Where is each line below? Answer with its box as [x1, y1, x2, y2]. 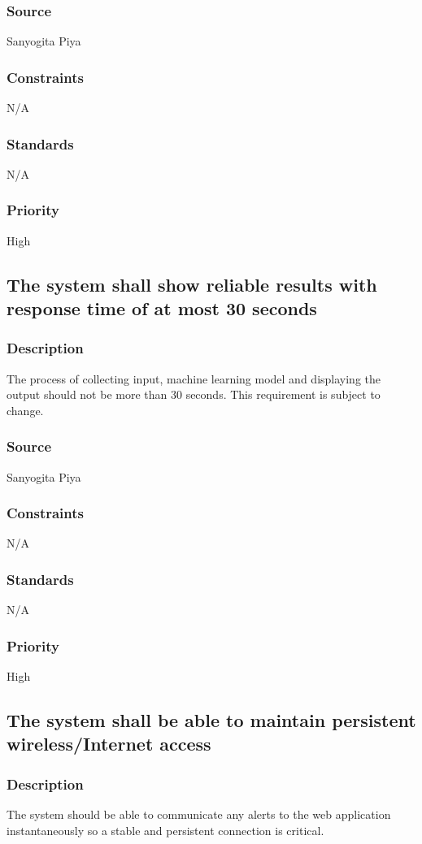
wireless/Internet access [7, 731, 211, 756]
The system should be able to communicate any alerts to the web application [7, 806, 391, 823]
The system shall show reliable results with [7, 271, 377, 296]
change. [7, 401, 44, 418]
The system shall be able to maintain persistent [7, 708, 416, 733]
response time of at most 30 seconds [7, 296, 317, 321]
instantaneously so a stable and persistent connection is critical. [7, 821, 324, 838]
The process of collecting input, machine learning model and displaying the [7, 370, 381, 387]
